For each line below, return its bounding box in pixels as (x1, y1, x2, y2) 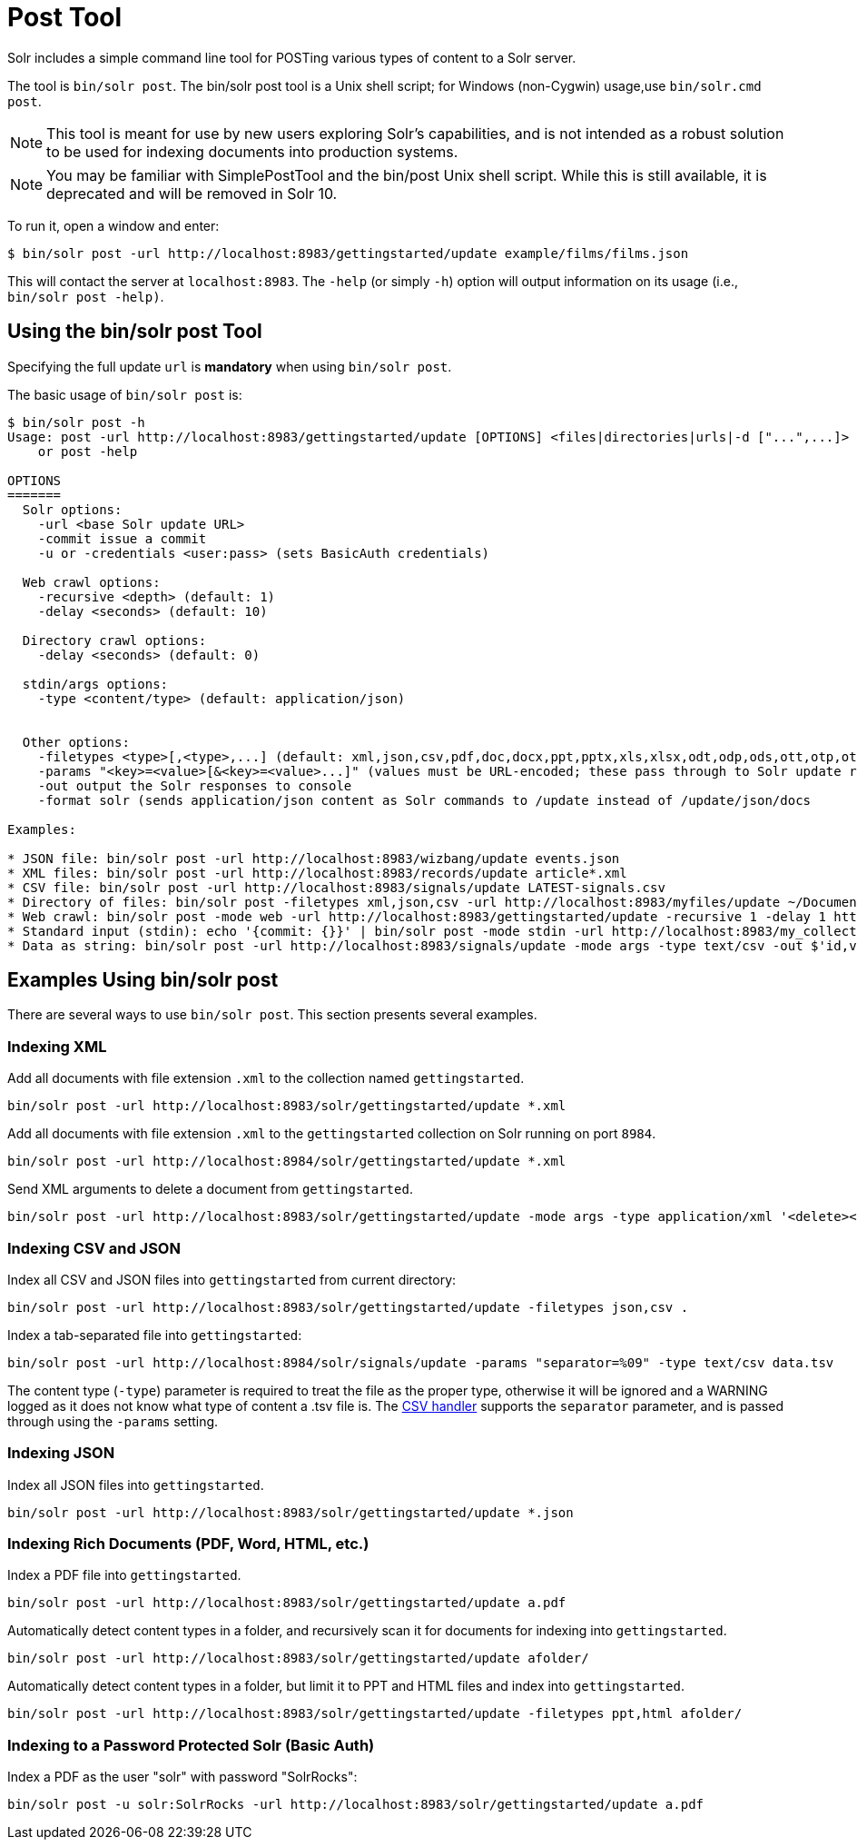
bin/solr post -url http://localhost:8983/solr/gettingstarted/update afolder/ (7, 1651, 589, 1666)
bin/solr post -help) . (7, 288, 164, 304)
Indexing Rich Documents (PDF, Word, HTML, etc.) (7, 1534, 369, 1554)
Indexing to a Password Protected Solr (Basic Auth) (7, 1735, 375, 1754)
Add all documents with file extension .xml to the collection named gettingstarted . (7, 1070, 525, 1087)
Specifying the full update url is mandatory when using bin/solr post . (7, 358, 452, 374)
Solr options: (22, 501, 123, 517)
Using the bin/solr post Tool (7, 320, 262, 343)
